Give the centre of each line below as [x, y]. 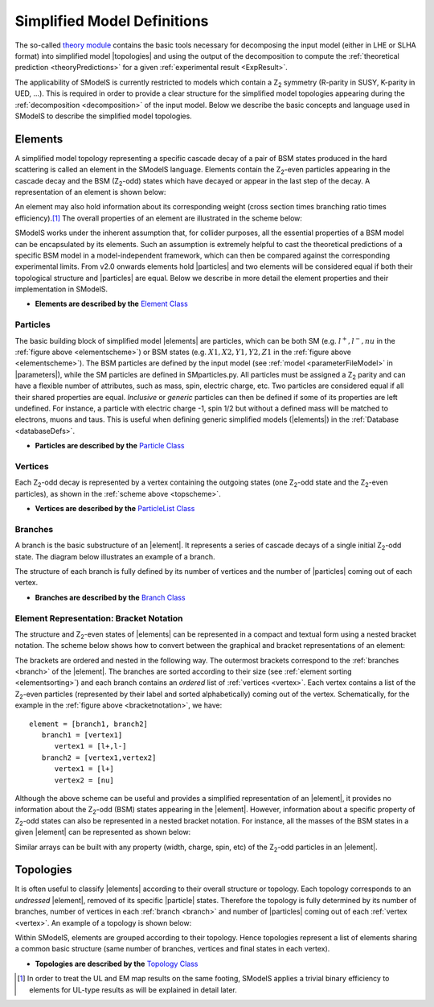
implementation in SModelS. [61, 289]
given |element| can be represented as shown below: [103, 832]
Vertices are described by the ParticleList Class [115, 509]
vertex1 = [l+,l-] [90, 746]
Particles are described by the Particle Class [110, 446]
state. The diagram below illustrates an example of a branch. [115, 556]
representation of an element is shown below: [90, 192]
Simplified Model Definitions [112, 21]
